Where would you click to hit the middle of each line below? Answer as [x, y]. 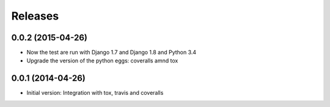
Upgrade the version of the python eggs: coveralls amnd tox [102, 61]
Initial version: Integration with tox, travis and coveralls [95, 93]
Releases [35, 16]
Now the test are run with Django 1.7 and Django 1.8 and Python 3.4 [112, 53]
